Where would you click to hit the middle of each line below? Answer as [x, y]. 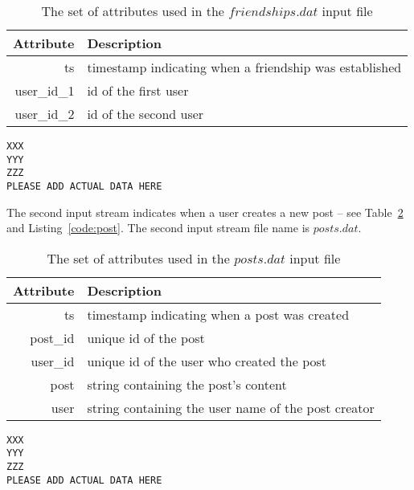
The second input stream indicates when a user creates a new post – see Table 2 [205, 212]
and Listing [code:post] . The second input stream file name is [158, 228]
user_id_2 [45, 114]
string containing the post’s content [187, 384]
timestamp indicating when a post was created [218, 314]
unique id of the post [146, 337]
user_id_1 [45, 90]
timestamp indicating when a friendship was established [244, 67]
